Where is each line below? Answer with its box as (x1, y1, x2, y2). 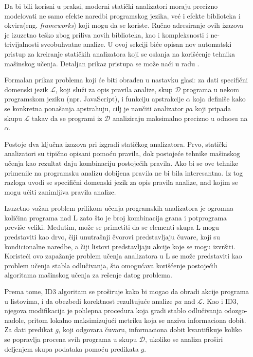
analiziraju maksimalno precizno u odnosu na (112, 113, 248, 123)
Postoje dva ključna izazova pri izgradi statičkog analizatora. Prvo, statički (4, 139, 227, 149)
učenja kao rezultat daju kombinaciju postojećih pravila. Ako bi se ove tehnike (4, 158, 238, 168)
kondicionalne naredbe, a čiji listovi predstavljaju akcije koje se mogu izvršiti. (4, 241, 235, 251)
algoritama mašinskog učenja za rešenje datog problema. (4, 270, 172, 280)
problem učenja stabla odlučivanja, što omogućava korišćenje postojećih (4, 260, 218, 270)
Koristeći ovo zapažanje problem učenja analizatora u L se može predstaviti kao (4, 251, 242, 261)
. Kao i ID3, (202, 296, 238, 306)
